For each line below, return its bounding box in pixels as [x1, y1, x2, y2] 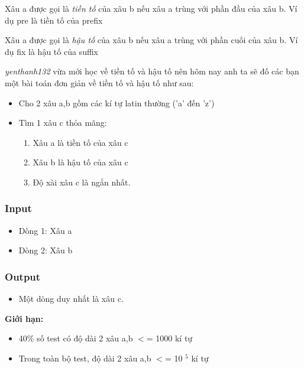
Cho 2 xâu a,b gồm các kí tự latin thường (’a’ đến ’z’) [18, 96, 215, 109]
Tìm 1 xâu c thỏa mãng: [18, 116, 107, 129]
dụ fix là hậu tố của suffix [5, 45, 98, 57]
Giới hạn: [5, 312, 44, 324]
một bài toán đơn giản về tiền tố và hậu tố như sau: [5, 76, 194, 89]
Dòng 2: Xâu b [18, 244, 73, 256]
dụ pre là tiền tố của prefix [5, 14, 103, 26]
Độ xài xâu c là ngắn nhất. [33, 175, 131, 188]
